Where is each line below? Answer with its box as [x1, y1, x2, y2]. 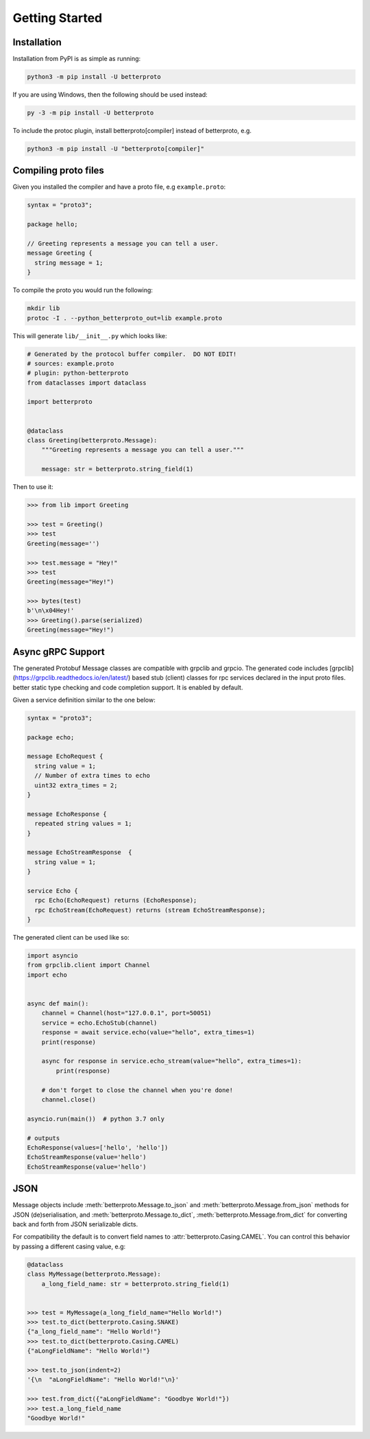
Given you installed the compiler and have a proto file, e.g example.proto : [12, 182, 226, 191]
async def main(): [27, 1000, 89, 1008]
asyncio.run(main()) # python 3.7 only [27, 1115, 164, 1123]
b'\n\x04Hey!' [27, 607, 75, 615]
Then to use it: [12, 483, 54, 491]
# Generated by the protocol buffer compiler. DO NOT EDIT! [27, 350, 237, 358]
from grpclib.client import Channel [27, 961, 151, 969]
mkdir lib [27, 305, 60, 312]
